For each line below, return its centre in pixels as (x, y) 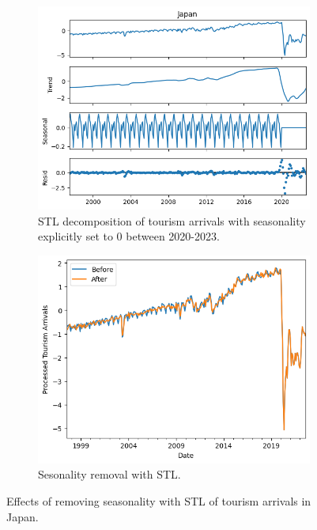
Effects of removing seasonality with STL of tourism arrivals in (159, 501)
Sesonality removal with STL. (109, 474)
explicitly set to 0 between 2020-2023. (129, 236)
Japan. (23, 516)
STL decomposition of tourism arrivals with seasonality (172, 220)
